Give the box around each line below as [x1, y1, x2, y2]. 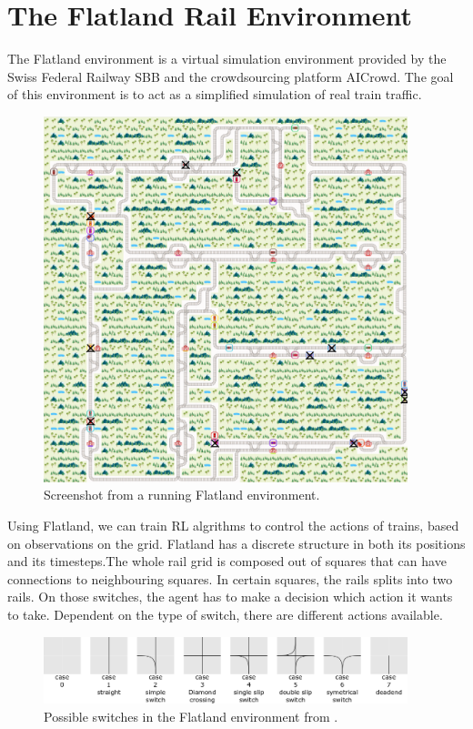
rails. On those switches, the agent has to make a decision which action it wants [7, 587, 453, 606]
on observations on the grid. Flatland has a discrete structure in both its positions [7, 533, 466, 552]
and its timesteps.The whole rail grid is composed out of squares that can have [7, 552, 447, 571]
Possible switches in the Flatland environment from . [44, 706, 338, 725]
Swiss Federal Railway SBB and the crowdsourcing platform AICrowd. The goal [7, 66, 454, 86]
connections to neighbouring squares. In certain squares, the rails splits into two [7, 569, 453, 588]
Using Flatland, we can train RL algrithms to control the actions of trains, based [7, 516, 459, 535]
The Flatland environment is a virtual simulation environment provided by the [7, 49, 447, 68]
